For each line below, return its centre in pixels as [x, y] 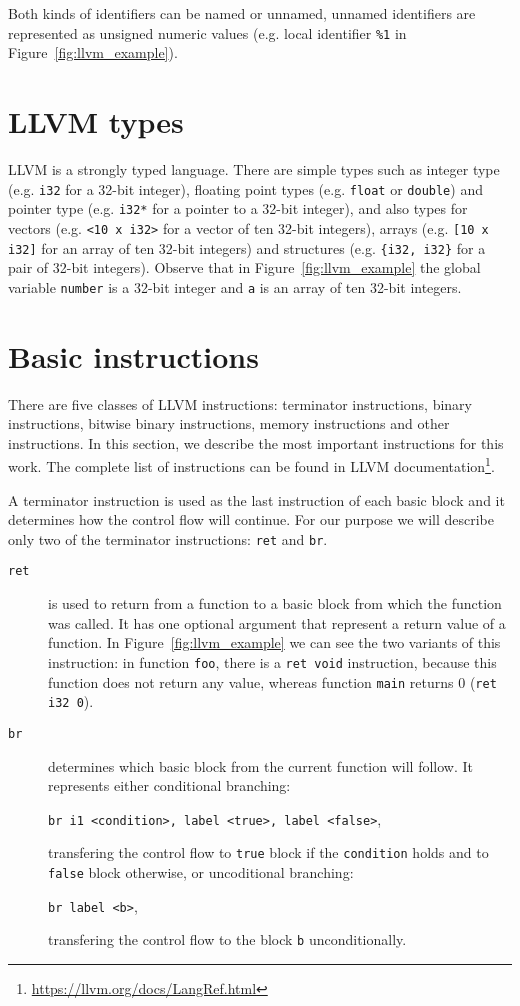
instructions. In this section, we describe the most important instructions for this [256, 442]
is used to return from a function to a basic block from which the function [275, 603]
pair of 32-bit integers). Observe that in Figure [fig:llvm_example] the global [244, 267]
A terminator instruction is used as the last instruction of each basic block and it [256, 499]
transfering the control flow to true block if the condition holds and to [268, 852]
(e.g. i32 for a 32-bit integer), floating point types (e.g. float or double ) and [245, 188]
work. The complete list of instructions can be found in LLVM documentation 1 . [251, 464]
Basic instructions [133, 355]
